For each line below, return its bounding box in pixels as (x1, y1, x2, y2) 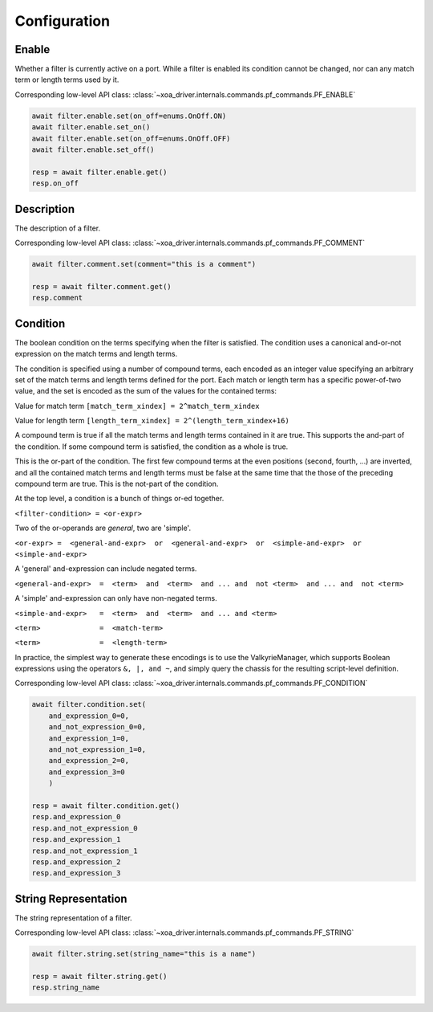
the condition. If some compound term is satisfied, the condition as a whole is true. (14, 442, 289, 451)
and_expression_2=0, (48, 756, 130, 765)
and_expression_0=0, (48, 711, 130, 720)
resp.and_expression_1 (31, 835, 121, 844)
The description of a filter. (14, 223, 100, 233)
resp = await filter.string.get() (31, 972, 168, 981)
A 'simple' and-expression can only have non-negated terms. (14, 594, 217, 603)
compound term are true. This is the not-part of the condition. (14, 479, 219, 489)
